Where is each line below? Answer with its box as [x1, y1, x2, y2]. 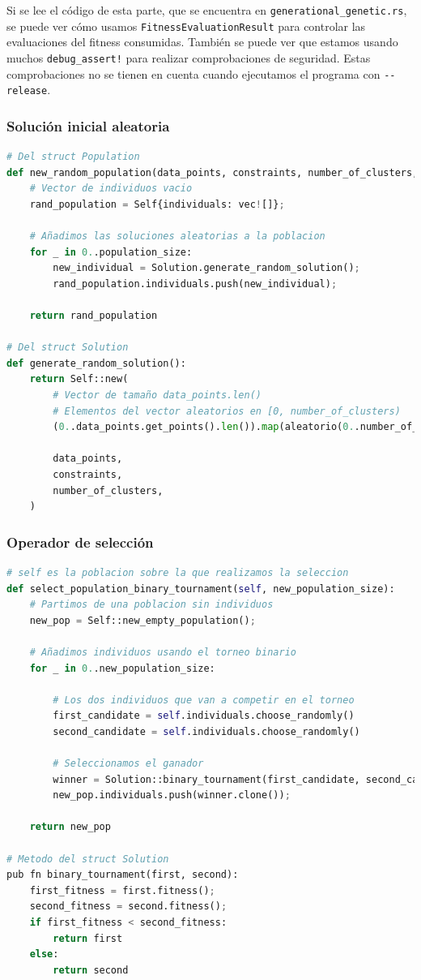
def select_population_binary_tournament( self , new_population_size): [6, 582, 395, 595]
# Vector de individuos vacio [29, 183, 193, 195]
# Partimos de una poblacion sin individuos [29, 599, 274, 611]
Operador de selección [6, 531, 154, 552]
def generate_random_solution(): [6, 357, 186, 369]
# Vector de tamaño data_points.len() [53, 389, 262, 401]
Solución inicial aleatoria [6, 115, 170, 135]
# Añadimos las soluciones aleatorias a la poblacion [29, 230, 325, 243]
